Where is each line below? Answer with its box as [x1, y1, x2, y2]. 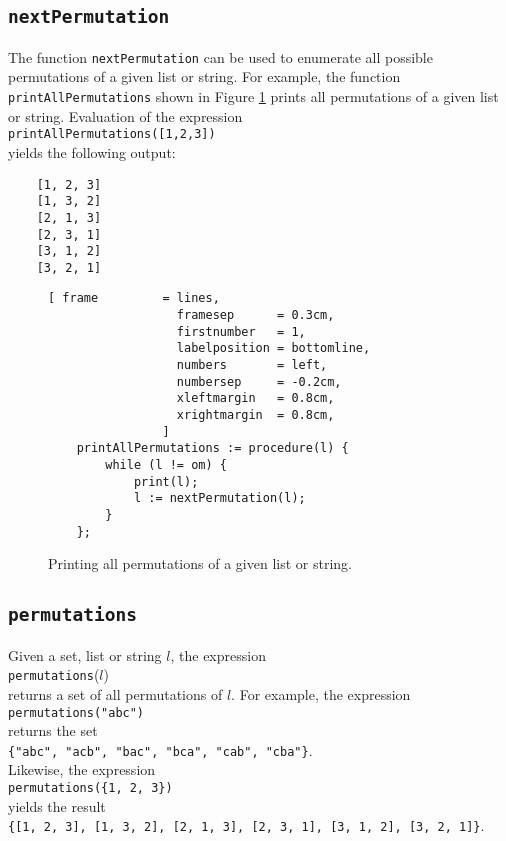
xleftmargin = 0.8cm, [176, 391, 335, 406]
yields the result [8, 795, 106, 816]
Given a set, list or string [8, 644, 162, 665]
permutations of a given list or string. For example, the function [8, 66, 401, 87]
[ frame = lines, [48, 291, 220, 306]
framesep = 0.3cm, [176, 308, 335, 323]
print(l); [133, 474, 199, 489]
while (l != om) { [105, 458, 227, 473]
